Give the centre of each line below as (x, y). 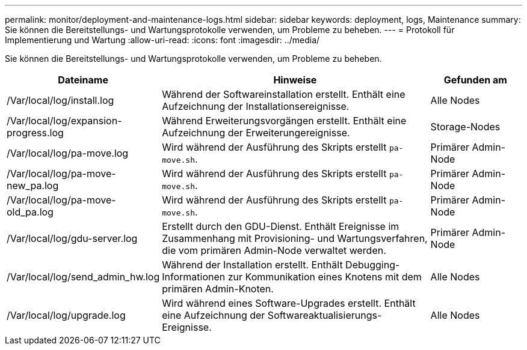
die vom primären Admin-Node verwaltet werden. (274, 250)
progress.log (35, 133)
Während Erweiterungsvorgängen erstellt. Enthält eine (284, 121)
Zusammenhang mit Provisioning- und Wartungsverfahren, (295, 238)
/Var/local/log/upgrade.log (66, 315)
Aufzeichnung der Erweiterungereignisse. (256, 133)
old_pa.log (30, 212)
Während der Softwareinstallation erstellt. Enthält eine (284, 94)
